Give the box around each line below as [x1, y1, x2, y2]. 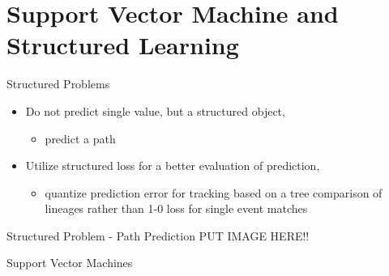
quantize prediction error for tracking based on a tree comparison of [45, 184, 383, 201]
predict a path [45, 130, 116, 146]
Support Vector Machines [6, 254, 133, 271]
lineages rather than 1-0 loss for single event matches [45, 200, 308, 217]
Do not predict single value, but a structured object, [25, 102, 285, 119]
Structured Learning [6, 28, 239, 62]
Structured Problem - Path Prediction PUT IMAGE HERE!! [6, 227, 310, 244]
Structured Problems [6, 75, 110, 92]
